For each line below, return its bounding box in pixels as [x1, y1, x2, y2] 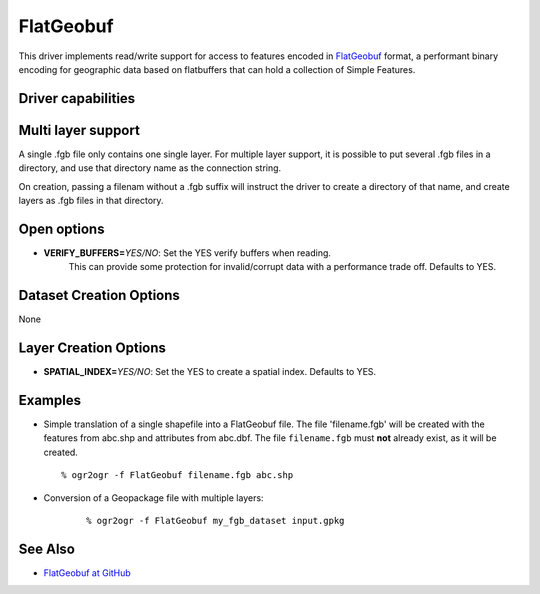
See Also [18, 540, 75, 557]
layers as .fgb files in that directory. [18, 195, 164, 207]
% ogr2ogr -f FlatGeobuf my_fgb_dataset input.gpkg [86, 515, 345, 526]
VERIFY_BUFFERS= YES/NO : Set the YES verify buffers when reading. [43, 246, 332, 259]
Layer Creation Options [18, 340, 167, 357]
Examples [18, 391, 82, 409]
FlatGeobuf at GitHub [43, 566, 132, 579]
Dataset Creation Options [18, 287, 180, 304]
